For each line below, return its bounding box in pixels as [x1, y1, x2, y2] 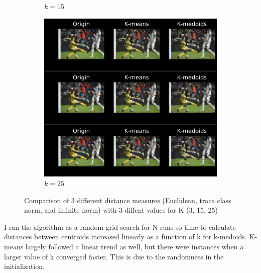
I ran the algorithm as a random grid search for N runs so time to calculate [4, 221, 236, 232]
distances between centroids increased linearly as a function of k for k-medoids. [4, 231, 247, 242]
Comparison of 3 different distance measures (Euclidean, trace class [24, 195, 231, 205]
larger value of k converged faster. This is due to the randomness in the [4, 251, 224, 261]
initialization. [4, 261, 45, 271]
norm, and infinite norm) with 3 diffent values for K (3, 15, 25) [24, 205, 218, 215]
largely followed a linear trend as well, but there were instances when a [25, 241, 244, 252]
